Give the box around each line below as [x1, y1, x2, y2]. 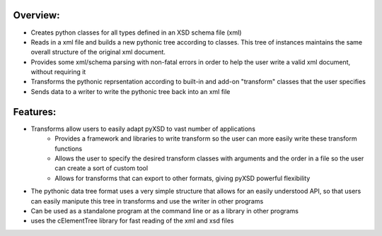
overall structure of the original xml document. [30, 48, 166, 57]
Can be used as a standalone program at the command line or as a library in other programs [30, 206, 299, 215]
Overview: [13, 9, 60, 21]
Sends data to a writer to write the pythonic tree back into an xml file [30, 87, 231, 95]
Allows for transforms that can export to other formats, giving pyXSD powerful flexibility [54, 174, 311, 182]
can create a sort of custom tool [54, 164, 149, 172]
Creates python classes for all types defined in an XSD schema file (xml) [30, 28, 242, 37]
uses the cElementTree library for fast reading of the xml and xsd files [30, 216, 234, 225]
